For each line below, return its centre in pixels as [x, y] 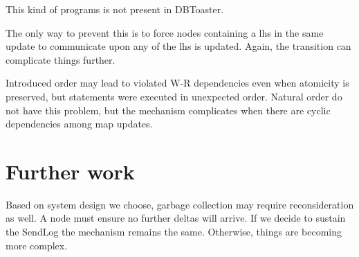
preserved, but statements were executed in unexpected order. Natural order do [174, 96]
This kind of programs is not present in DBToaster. [115, 9]
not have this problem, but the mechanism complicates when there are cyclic [168, 110]
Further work [70, 171]
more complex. [37, 245]
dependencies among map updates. [79, 124]
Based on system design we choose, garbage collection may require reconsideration [180, 204]
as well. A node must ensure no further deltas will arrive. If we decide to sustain [176, 218]
